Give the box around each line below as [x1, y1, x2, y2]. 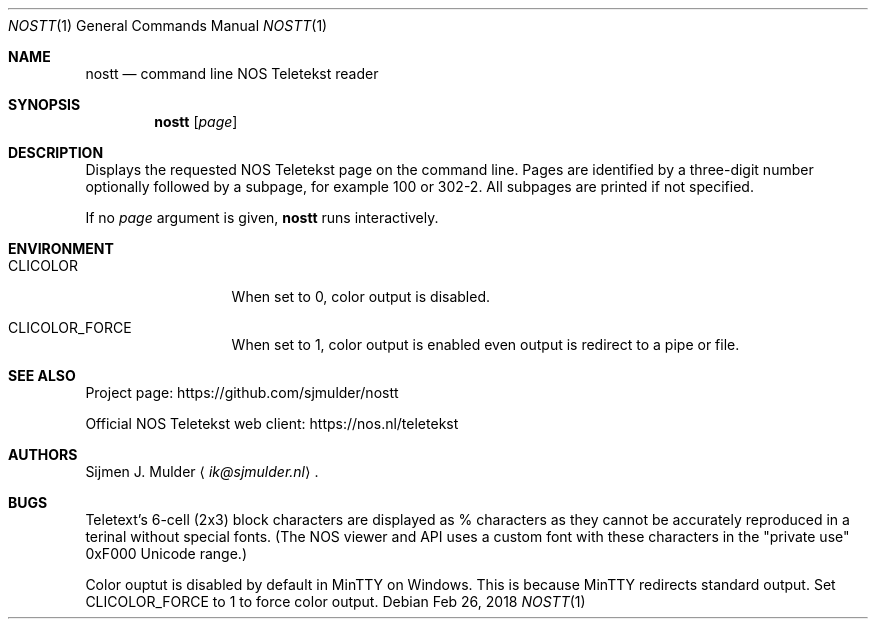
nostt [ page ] [154, 113, 238, 130]
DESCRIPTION [8, 144, 104, 161]
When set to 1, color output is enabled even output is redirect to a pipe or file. [231, 336, 740, 353]
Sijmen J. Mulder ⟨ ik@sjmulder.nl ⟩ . [85, 463, 319, 480]
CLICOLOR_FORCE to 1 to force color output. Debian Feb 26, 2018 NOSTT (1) [85, 593, 586, 610]
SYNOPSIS [8, 96, 81, 113]
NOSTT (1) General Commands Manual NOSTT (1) [8, 17, 328, 34]
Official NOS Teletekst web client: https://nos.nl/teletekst [85, 415, 459, 432]
